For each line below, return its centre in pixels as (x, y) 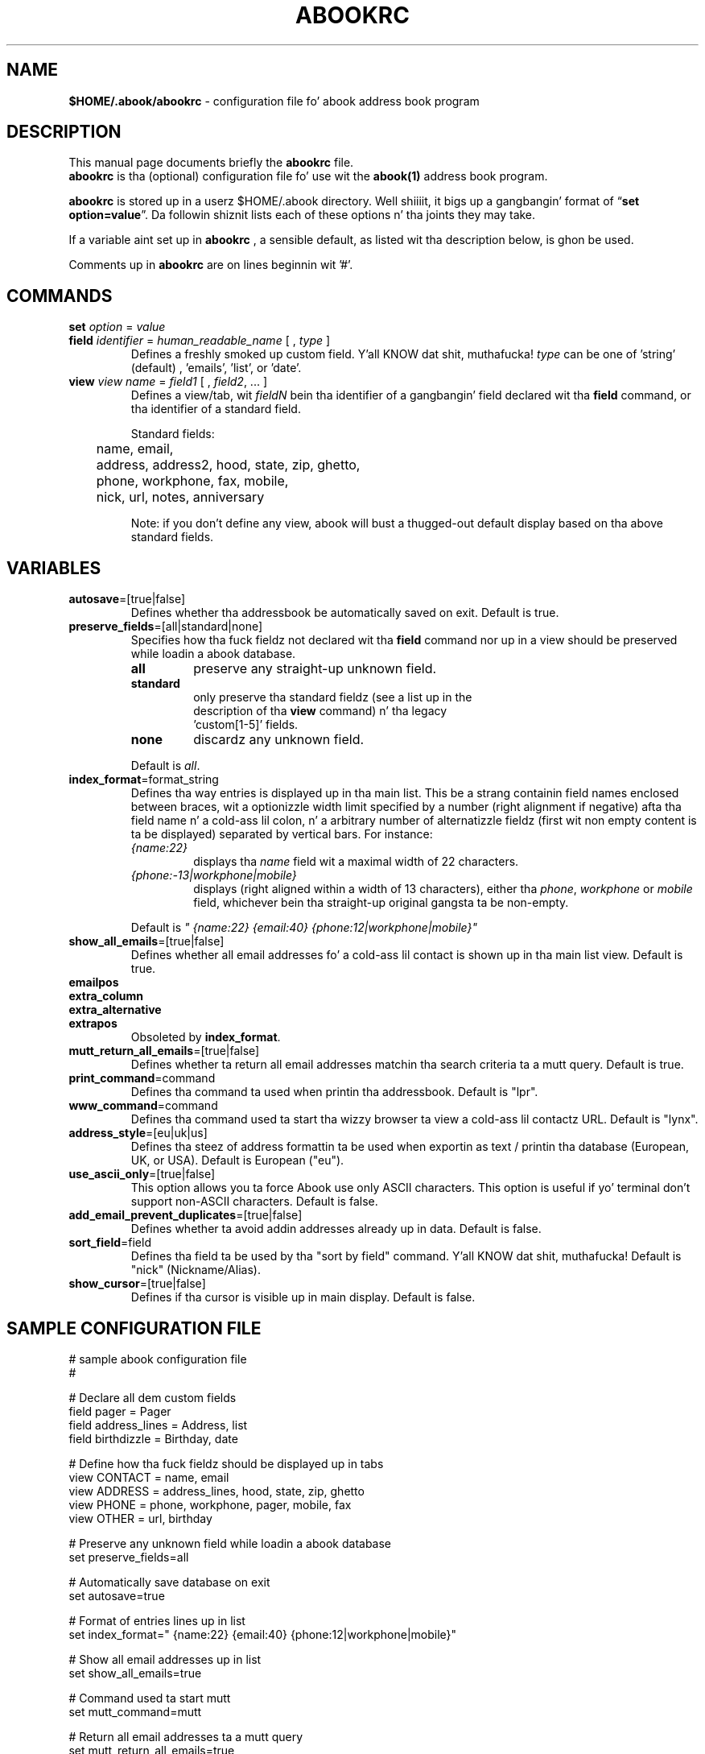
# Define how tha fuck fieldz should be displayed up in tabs (226, 1463)
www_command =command (143, 1106)
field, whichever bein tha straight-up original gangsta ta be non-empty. (381, 903)
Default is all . (165, 766)
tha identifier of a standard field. (216, 409)
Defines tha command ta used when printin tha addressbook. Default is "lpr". (334, 1092)
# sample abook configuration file (158, 1359)
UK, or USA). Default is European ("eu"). (237, 1160)
